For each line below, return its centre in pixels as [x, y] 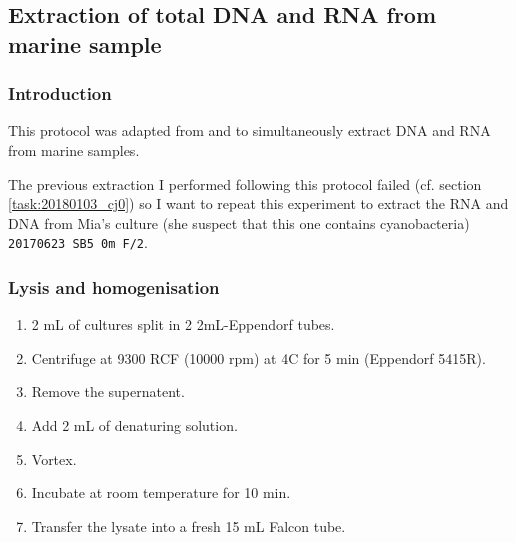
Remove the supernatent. [108, 391]
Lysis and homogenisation [114, 286]
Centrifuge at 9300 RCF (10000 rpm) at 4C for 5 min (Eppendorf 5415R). [258, 357]
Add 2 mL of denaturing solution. [134, 425]
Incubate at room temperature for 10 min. [161, 492]
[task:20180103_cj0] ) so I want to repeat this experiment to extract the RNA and [258, 203]
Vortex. [54, 458]
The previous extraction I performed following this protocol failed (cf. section [245, 183]
